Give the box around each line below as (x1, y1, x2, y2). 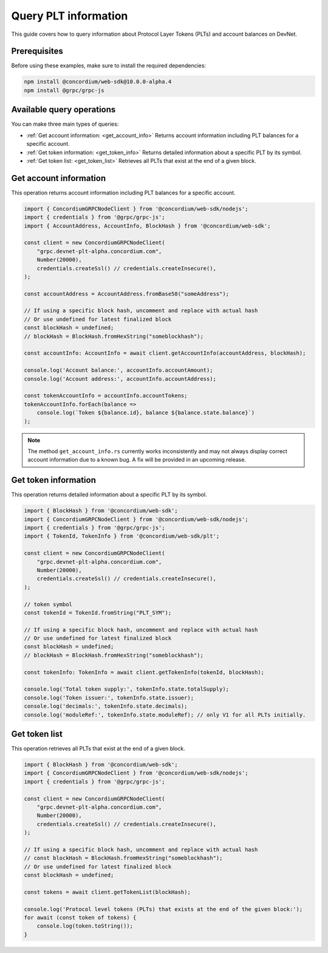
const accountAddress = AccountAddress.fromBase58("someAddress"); (24, 290, 230, 297)
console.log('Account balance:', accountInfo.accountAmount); (24, 367, 213, 374)
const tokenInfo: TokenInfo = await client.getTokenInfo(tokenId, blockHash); (24, 669, 264, 675)
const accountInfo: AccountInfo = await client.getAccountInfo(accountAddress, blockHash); (24, 350, 306, 357)
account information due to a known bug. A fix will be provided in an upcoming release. (27, 456, 246, 463)
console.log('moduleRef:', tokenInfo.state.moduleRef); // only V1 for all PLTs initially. (24, 711, 306, 718)
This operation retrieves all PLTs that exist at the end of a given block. (11, 745, 185, 753)
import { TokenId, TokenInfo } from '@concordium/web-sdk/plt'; (24, 533, 220, 540)
